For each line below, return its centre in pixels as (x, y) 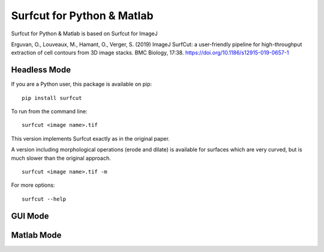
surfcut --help (44, 199)
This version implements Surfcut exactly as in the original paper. (91, 138)
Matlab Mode (36, 235)
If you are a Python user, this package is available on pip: (82, 84)
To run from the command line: (49, 111)
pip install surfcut (52, 98)
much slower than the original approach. (61, 158)
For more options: (33, 185)
